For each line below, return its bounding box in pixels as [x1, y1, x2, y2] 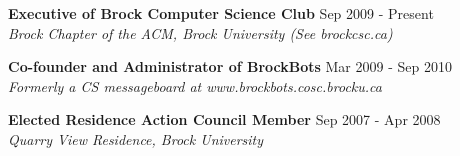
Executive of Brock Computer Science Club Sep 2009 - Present [8, 3, 434, 23]
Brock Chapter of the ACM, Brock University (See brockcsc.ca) [8, 22, 393, 43]
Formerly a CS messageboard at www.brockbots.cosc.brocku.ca [8, 75, 382, 96]
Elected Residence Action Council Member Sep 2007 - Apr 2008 [8, 109, 441, 130]
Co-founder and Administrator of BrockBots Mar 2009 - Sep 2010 [8, 56, 452, 77]
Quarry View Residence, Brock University [8, 128, 264, 149]
